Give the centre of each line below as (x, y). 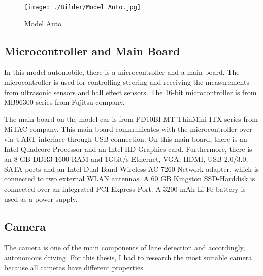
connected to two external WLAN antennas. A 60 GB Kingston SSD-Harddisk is (130, 179)
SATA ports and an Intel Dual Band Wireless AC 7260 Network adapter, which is (132, 168)
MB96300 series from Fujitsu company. (64, 102)
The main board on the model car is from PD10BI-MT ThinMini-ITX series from (131, 119)
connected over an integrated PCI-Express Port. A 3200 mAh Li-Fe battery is (125, 188)
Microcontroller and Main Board (92, 51)
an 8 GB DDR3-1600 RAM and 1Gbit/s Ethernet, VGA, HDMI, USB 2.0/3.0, (126, 159)
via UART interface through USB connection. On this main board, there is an (126, 139)
